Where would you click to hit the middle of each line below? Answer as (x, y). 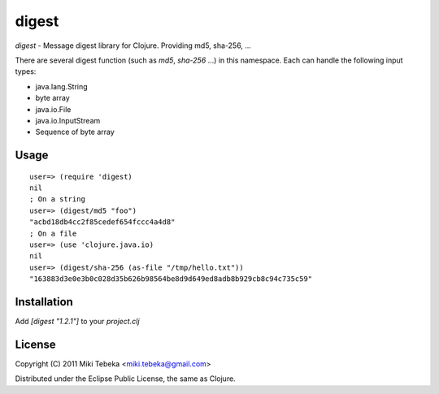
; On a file (53, 233)
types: (26, 71)
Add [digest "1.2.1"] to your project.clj (77, 322)
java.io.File (53, 109)
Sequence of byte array (75, 132)
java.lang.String (62, 86)
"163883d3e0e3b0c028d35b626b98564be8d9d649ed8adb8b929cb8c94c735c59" (171, 279)
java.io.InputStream (68, 120)
